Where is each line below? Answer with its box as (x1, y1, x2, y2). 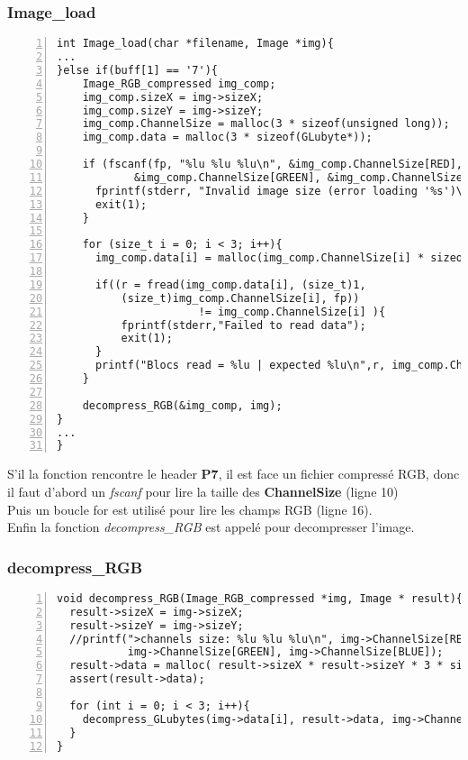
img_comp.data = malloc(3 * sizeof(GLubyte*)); (82, 131, 373, 144)
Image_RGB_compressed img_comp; (82, 77, 276, 90)
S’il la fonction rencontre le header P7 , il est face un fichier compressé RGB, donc (7, 464, 460, 483)
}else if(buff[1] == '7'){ (57, 63, 218, 77)
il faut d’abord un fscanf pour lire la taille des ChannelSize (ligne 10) (7, 481, 399, 500)
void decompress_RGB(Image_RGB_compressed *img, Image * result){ (57, 591, 463, 605)
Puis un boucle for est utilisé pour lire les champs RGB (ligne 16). (7, 499, 373, 518)
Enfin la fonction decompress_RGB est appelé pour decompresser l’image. (7, 517, 415, 536)
